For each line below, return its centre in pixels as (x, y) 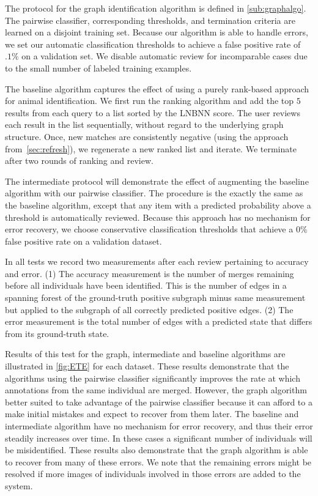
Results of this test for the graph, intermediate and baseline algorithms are (145, 354)
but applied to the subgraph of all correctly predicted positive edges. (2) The (149, 309)
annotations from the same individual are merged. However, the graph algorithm (156, 390)
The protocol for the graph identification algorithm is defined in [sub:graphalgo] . (156, 8)
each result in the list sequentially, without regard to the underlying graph (144, 124)
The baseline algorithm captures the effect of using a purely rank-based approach (157, 88)
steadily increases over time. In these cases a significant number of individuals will (159, 438)
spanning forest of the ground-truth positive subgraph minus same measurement (155, 298)
